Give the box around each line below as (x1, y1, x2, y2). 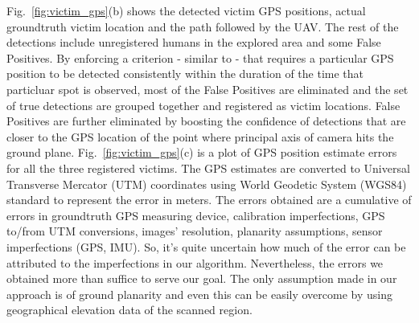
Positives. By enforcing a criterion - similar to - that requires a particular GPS (6, 49, 394, 66)
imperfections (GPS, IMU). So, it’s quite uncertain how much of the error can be (6, 238, 406, 255)
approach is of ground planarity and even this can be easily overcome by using (6, 285, 392, 302)
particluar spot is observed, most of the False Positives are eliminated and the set (6, 80, 409, 97)
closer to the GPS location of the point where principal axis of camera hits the (6, 128, 394, 145)
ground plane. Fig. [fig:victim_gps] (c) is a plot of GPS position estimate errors (6, 144, 397, 161)
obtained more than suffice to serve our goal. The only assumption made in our (6, 270, 397, 287)
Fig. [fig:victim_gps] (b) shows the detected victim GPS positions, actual (6, 2, 366, 18)
